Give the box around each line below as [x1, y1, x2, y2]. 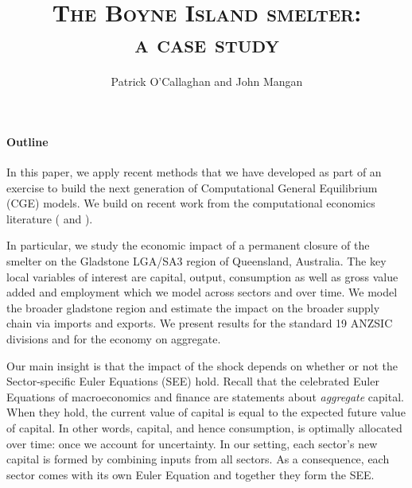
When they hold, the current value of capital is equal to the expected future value [6, 404, 406, 420]
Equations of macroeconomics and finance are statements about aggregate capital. [6, 388, 404, 405]
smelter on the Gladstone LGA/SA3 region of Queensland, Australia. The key [6, 253, 387, 269]
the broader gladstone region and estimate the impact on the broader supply [6, 299, 380, 316]
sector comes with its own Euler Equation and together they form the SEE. [6, 466, 375, 482]
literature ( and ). [6, 210, 93, 227]
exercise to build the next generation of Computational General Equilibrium [6, 179, 378, 196]
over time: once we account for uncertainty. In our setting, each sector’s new [6, 435, 378, 451]
